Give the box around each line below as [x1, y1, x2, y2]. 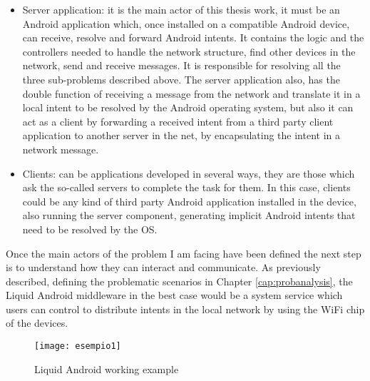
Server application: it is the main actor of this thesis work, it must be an [22, 2, 340, 16]
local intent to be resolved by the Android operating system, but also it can [22, 100, 354, 115]
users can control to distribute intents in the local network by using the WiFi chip [6, 301, 365, 316]
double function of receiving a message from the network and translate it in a [22, 86, 361, 101]
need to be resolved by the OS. [22, 221, 158, 236]
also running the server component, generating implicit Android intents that [22, 208, 356, 223]
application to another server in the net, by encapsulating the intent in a [22, 128, 340, 143]
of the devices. [6, 315, 68, 330]
